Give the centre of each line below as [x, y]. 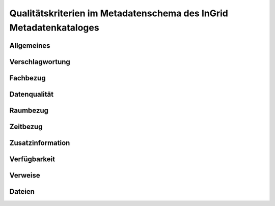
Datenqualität [31, 94]
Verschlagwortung [40, 62]
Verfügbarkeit [32, 159]
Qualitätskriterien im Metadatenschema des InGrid [119, 13]
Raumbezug [29, 110]
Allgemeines [30, 46]
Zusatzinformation [40, 143]
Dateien [22, 192]
